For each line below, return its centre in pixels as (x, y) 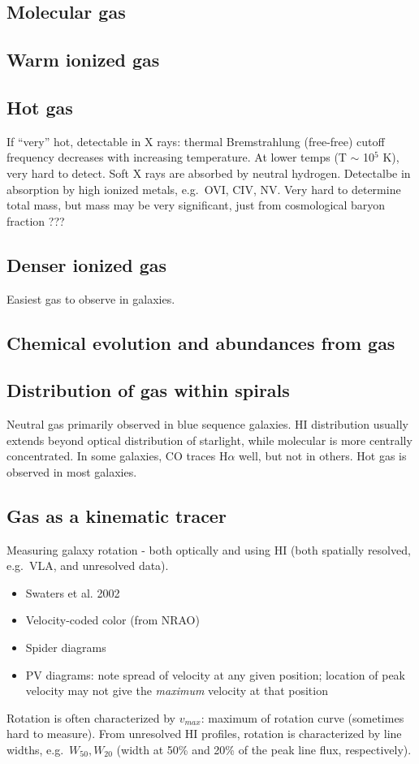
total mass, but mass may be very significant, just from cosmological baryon (196, 205)
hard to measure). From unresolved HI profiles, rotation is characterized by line (204, 734)
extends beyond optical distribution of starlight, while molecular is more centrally (209, 440)
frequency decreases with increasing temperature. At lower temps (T (177, 157)
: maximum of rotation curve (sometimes (302, 717)
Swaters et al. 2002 (73, 592)
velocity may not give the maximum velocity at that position (177, 691)
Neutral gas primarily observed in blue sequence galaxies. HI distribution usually (207, 424)
